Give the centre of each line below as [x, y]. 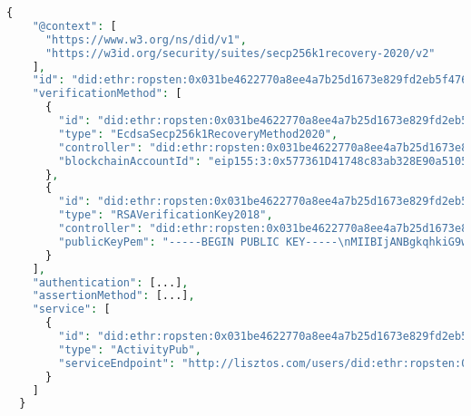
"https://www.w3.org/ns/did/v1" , [146, 39]
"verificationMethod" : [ [107, 94]
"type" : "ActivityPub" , [130, 349]
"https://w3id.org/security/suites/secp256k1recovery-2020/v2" [240, 53]
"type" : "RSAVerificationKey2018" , [166, 215]
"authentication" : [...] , [110, 282]
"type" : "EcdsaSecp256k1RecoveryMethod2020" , [198, 134]
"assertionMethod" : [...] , [113, 296]
